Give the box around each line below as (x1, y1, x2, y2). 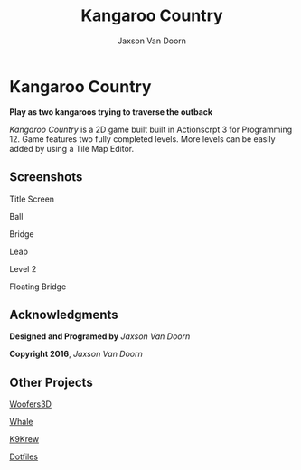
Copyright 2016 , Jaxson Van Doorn (9, 349, 143, 360)
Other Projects (9, 374, 93, 390)
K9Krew (9, 434, 39, 445)
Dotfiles (9, 451, 39, 462)
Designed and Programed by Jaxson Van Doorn (9, 331, 191, 342)
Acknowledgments (9, 306, 119, 322)
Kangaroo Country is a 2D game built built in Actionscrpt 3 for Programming (9, 124, 293, 135)
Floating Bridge (9, 281, 67, 292)
